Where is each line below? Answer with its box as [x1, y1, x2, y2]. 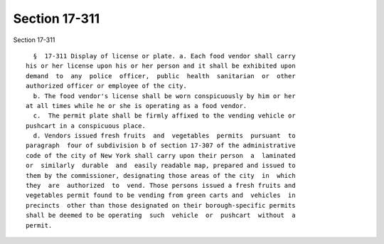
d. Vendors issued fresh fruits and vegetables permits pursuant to [33, 132, 296, 140]
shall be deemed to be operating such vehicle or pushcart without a [26, 211, 296, 220]
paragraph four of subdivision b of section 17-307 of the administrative [26, 142, 296, 149]
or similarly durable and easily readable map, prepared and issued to [26, 161, 296, 170]
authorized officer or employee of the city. [26, 82, 188, 90]
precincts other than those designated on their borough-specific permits [26, 201, 296, 209]
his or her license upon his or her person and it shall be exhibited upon [26, 62, 296, 70]
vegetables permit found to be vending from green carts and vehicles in [26, 191, 296, 199]
